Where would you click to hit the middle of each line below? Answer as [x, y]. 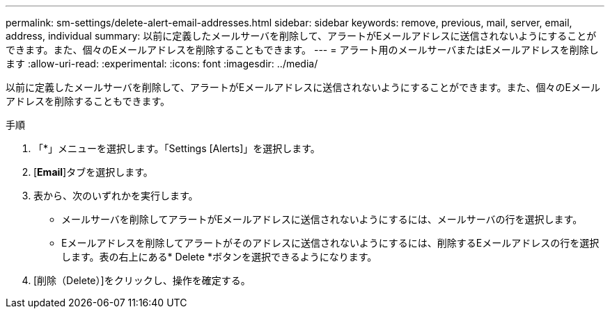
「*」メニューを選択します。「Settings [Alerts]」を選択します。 [177, 148]
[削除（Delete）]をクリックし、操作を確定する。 [142, 280]
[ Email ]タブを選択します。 [93, 172]
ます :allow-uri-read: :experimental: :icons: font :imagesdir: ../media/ [162, 64]
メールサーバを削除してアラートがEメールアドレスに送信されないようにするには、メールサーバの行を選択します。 [322, 219]
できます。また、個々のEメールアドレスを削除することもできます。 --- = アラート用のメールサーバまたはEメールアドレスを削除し [302, 50]
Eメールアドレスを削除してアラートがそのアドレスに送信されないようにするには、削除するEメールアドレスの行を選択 [330, 243]
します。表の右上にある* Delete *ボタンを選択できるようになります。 [219, 257]
